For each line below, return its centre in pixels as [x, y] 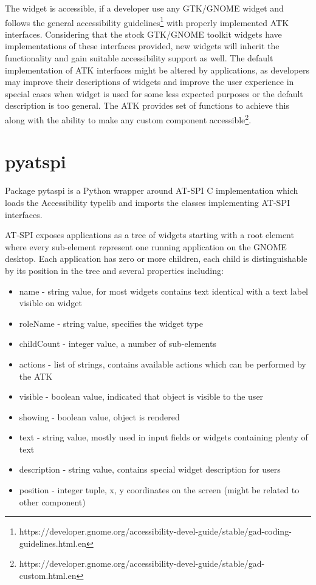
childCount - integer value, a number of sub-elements [118, 344]
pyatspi [36, 161]
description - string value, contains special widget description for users [150, 469]
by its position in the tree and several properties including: [114, 270]
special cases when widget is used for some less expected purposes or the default [154, 93]
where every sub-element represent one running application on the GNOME [146, 246]
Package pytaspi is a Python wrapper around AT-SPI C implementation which [152, 190]
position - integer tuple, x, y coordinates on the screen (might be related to [159, 490]
